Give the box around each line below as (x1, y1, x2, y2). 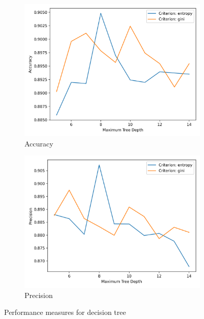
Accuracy (24, 138, 54, 148)
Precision (24, 289, 53, 300)
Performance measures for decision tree (4, 307, 126, 317)
